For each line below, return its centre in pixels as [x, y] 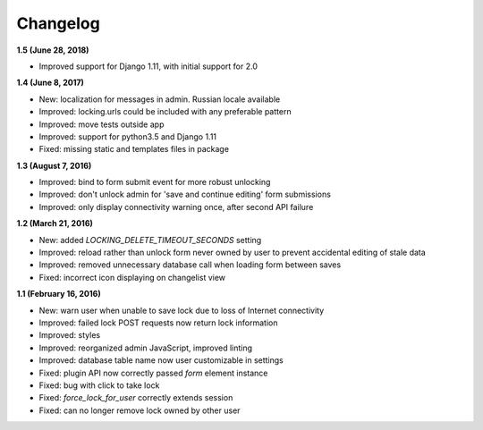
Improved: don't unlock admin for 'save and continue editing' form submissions [185, 194]
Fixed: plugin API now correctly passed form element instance [153, 373]
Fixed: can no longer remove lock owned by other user [140, 410]
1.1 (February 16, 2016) [59, 294]
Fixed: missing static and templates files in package [134, 149]
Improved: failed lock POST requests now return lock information [158, 323]
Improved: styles [70, 335]
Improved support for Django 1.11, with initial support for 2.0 [148, 66]
